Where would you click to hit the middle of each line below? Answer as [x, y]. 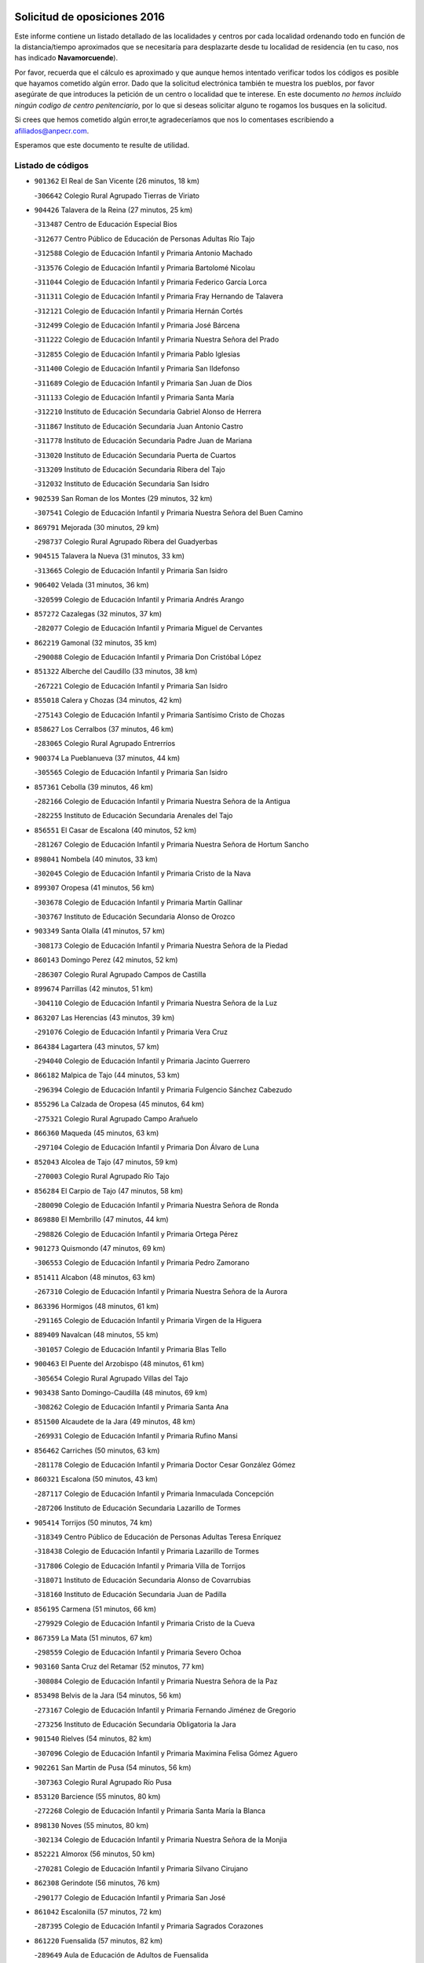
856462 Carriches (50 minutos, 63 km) [97, 1450]
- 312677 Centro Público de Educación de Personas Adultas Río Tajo [144, 239]
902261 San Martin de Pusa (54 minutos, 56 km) [113, 1767]
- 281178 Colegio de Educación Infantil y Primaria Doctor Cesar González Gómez [165, 1464]
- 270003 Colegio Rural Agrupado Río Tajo [102, 1176]
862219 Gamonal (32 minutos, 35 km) [95, 642]
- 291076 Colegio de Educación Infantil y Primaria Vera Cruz [131, 1032]
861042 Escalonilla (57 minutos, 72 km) [98, 1912]
